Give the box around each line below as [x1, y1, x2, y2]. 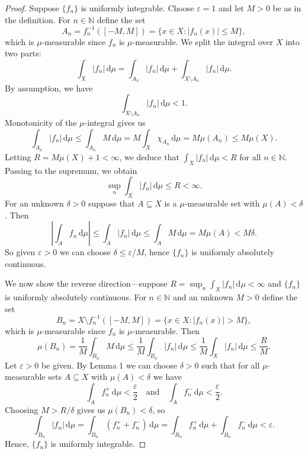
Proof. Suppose [5, 2, 59, 14]
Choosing [5, 403, 38, 415]
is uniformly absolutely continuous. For [5, 291, 146, 303]
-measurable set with [184, 197, 260, 209]
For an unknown [5, 197, 64, 209]
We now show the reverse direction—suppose [5, 277, 168, 290]
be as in [272, 2, 301, 14]
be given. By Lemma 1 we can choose [41, 358, 177, 371]
